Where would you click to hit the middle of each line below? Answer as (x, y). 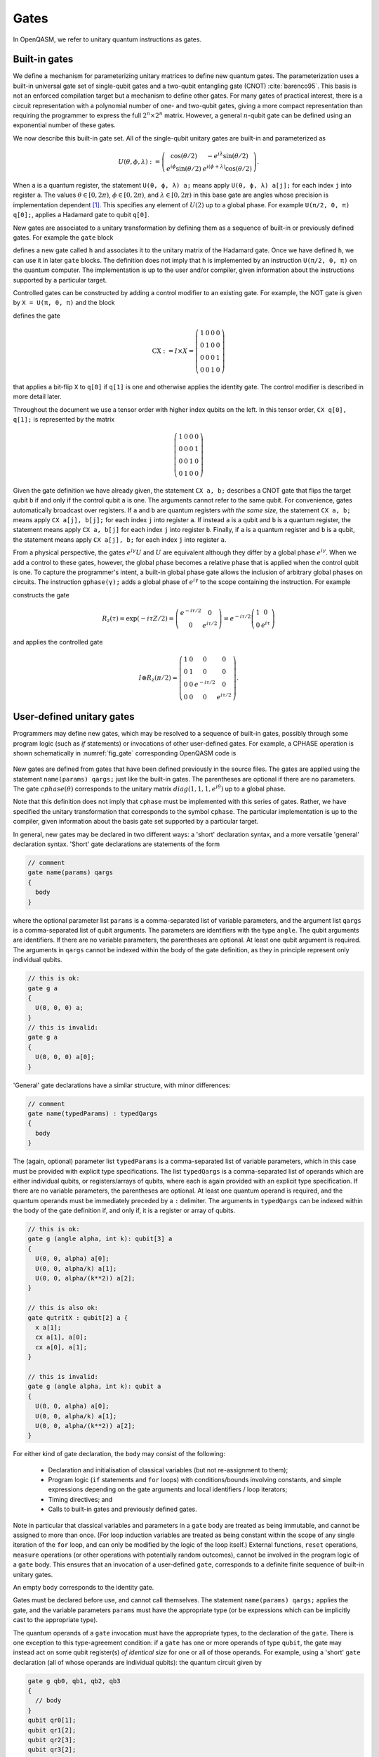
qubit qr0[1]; (52, 1720)
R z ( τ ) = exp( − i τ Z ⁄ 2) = (138, 619)
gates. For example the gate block (63, 238)
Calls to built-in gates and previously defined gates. (122, 1509)
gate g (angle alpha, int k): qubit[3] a (100, 1239)
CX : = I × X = (173, 351)
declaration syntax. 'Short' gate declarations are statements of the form (117, 844)
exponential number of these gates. (64, 125)
